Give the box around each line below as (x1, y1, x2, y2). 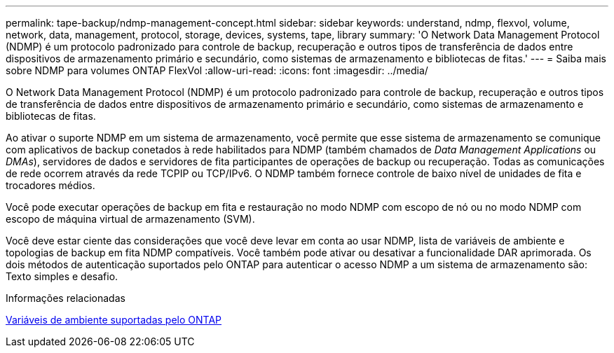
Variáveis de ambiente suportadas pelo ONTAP (6, 314, 222, 326)
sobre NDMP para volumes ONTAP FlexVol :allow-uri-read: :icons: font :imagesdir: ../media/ (6, 64, 428, 76)
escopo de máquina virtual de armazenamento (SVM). (6, 213, 255, 225)
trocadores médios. (6, 179, 95, 191)
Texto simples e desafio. (6, 270, 118, 282)
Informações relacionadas (6, 292, 125, 304)
